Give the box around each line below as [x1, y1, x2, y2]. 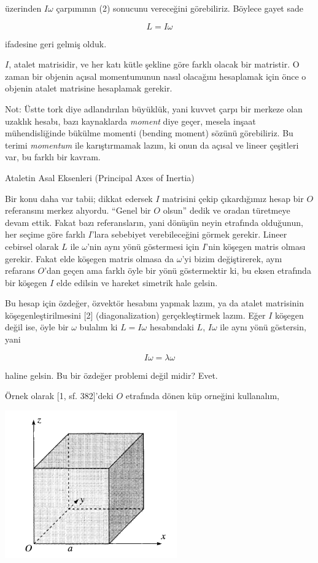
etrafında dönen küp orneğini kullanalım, [125, 389, 279, 402]
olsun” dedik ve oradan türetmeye [163, 204, 290, 217]
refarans [5, 264, 35, 277]
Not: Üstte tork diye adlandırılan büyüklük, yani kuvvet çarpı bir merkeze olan [5, 102, 303, 115]
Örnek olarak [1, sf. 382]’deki [5, 389, 114, 402]
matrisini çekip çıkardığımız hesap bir [162, 192, 304, 204]
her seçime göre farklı [5, 228, 85, 241]
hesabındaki [149, 320, 194, 333]
